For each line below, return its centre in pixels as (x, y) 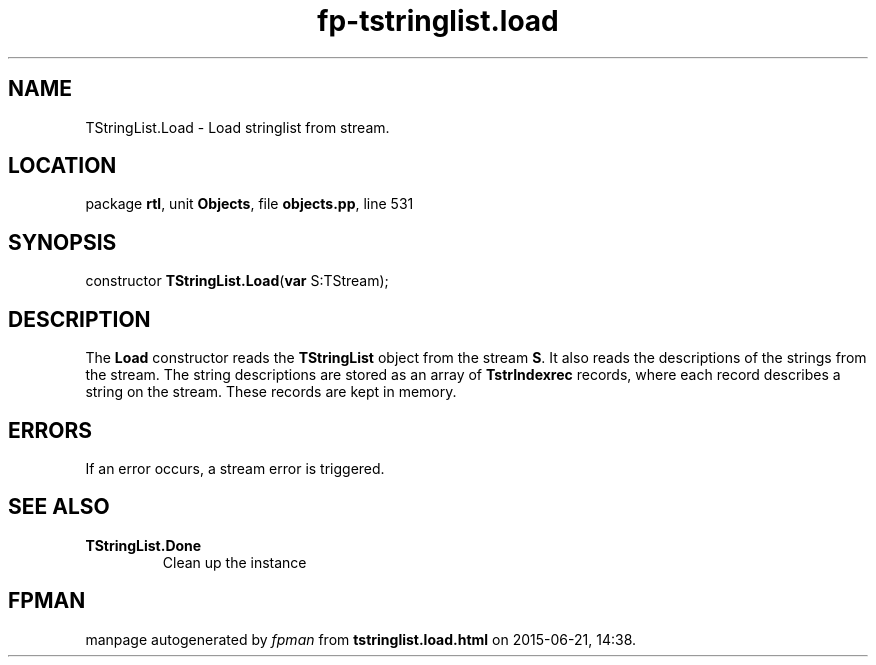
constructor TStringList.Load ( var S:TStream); (237, 281)
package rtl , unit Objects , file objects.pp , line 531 (249, 204)
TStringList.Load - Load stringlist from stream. (237, 127)
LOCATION (62, 166)
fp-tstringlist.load (438, 21)
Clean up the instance (234, 562)
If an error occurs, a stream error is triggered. (235, 468)
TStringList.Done (143, 545)
